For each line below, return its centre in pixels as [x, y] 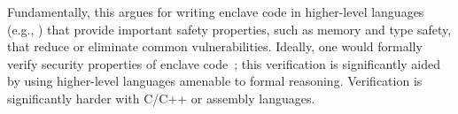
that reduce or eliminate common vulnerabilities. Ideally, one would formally [215, 46]
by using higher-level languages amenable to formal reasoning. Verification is [215, 81]
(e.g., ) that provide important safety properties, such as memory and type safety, [229, 29]
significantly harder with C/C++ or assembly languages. [161, 98]
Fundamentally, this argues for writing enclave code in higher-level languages [216, 11]
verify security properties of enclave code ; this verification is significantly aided [224, 63]
